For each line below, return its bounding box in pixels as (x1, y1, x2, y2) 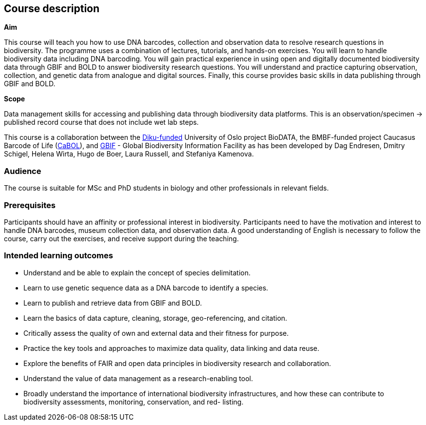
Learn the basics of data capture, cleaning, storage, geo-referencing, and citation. (23, 313, 288, 322)
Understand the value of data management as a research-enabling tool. (23, 374, 253, 383)
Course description (4, 2, 100, 15)
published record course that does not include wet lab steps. (4, 118, 199, 127)
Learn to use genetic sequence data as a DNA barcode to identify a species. (23, 283, 269, 292)
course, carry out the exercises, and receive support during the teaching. (4, 234, 239, 243)
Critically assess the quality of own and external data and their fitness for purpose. (23, 328, 289, 337)
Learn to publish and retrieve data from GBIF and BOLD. (23, 298, 202, 307)
